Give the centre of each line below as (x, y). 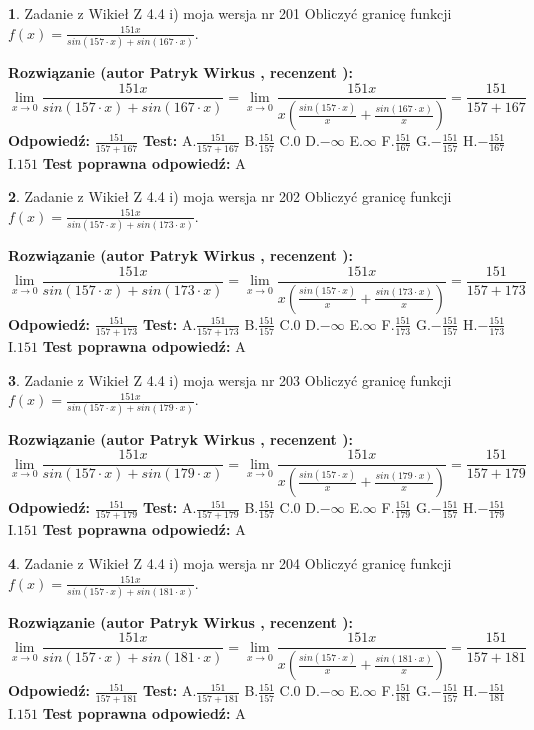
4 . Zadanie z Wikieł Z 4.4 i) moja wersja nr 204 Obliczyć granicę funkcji (230, 562)
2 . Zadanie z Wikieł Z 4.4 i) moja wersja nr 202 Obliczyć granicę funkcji (230, 196)
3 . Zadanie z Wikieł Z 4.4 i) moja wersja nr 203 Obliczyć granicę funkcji (230, 379)
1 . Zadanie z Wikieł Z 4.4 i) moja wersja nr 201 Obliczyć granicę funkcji (230, 13)
